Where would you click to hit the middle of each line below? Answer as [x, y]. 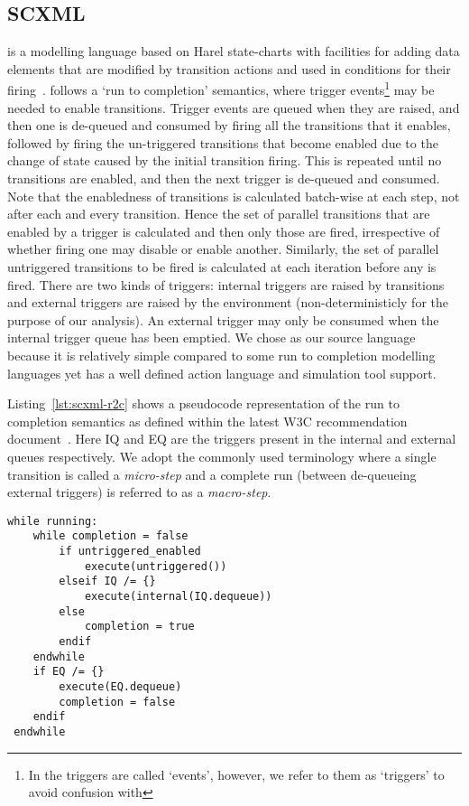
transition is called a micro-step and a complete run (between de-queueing [212, 474]
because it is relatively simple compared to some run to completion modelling [221, 355]
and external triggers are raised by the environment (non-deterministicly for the [228, 302]
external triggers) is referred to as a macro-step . [139, 492]
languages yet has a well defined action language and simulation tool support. [222, 373]
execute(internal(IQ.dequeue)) [178, 596]
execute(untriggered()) [156, 566]
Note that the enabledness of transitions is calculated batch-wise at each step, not [234, 196]
